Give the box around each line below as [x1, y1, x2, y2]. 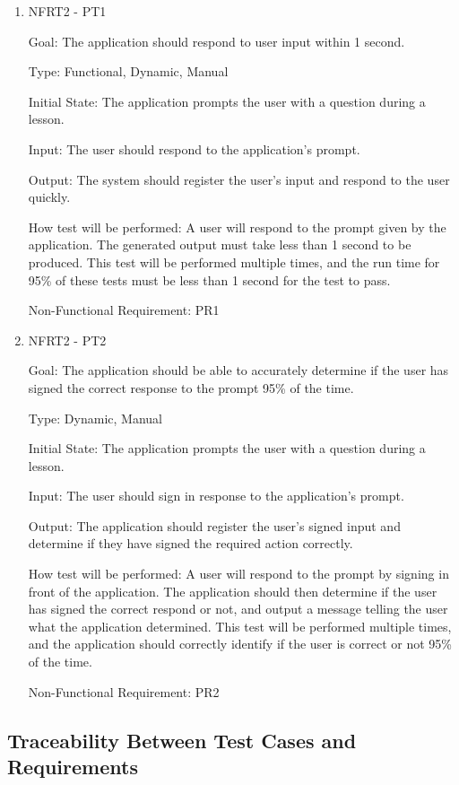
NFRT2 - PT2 [28, 330, 107, 349]
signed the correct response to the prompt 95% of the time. [28, 378, 354, 397]
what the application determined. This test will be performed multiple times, [28, 616, 452, 635]
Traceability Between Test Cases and [7, 726, 357, 754]
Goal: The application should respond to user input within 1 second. [28, 31, 405, 50]
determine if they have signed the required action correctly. [28, 534, 353, 553]
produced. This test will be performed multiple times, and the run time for [28, 252, 440, 271]
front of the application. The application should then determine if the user [28, 581, 437, 600]
